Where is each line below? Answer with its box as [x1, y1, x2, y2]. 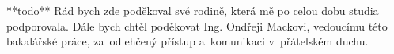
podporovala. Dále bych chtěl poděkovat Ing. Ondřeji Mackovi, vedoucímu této [6, 17, 388, 34]
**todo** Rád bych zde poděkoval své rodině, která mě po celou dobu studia [6, 2, 379, 18]
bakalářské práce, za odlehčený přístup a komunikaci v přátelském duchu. [6, 33, 369, 49]
